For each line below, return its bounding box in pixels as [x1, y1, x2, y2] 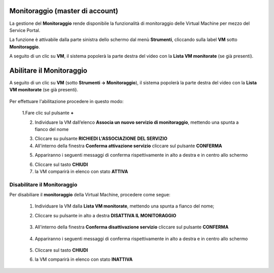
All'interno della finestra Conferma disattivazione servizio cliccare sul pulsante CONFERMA [35, 224, 229, 230]
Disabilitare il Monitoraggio [9, 181, 78, 188]
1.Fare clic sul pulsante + [22, 110, 74, 116]
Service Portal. [9, 27, 41, 33]
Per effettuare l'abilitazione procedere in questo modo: [9, 98, 124, 104]
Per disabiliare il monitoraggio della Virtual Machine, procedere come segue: [9, 192, 170, 198]
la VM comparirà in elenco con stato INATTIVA [35, 256, 133, 262]
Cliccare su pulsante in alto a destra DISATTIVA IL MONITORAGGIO [35, 212, 177, 218]
